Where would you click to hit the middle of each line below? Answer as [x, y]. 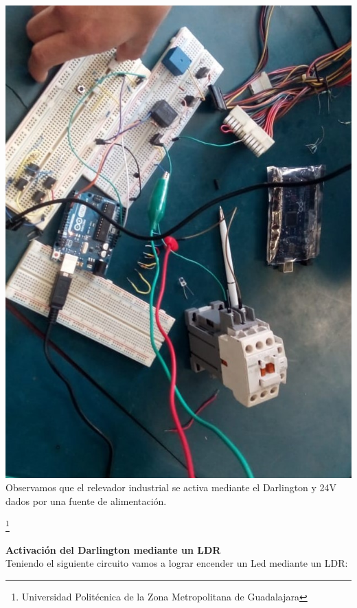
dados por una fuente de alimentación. [86, 500]
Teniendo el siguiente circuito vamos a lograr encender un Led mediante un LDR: [177, 563]
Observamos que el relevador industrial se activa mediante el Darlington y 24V [171, 487]
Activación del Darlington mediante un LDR [113, 549]
